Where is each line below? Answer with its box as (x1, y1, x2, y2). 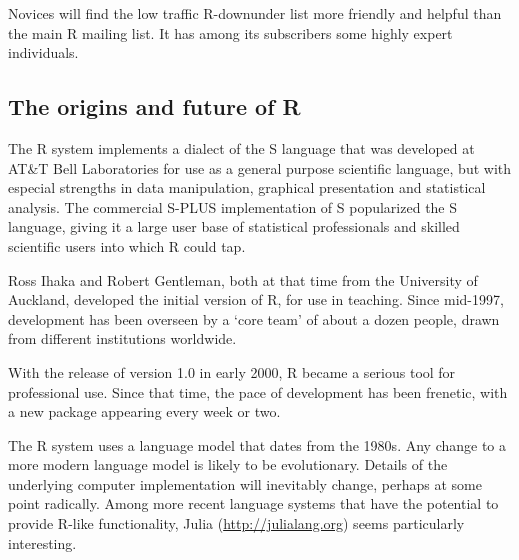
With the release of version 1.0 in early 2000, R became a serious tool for (8, 361, 456, 382)
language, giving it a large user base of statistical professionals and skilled (8, 216, 460, 237)
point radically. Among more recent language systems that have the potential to (8, 493, 499, 514)
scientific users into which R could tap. (8, 235, 246, 256)
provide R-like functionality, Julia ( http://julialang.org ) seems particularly (8, 513, 465, 534)
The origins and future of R (8, 91, 301, 122)
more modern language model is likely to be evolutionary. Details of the (8, 454, 448, 475)
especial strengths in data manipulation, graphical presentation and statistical (8, 177, 486, 198)
